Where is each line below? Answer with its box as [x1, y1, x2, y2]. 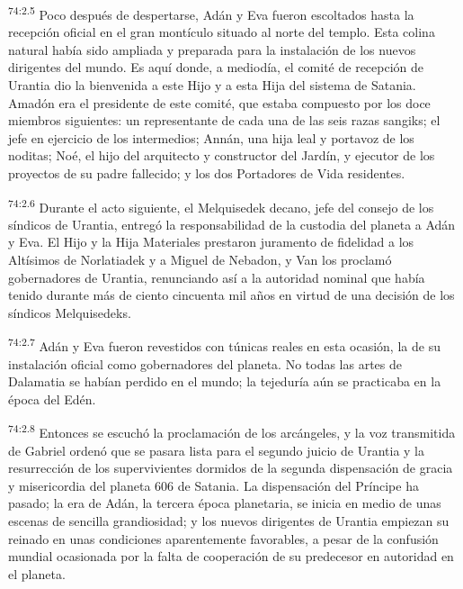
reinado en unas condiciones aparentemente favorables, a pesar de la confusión [8, 529, 439, 548]
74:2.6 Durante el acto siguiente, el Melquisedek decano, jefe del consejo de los [8, 195, 434, 216]
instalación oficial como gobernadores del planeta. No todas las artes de [8, 354, 402, 373]
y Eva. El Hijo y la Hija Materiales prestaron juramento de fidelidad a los [8, 232, 414, 251]
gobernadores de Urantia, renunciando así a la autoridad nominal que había [8, 267, 425, 286]
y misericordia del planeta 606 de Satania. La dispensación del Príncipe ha [8, 476, 419, 494]
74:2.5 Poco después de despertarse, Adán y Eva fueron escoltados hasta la [8, 3, 414, 23]
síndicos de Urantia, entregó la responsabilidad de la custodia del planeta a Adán [8, 214, 456, 233]
